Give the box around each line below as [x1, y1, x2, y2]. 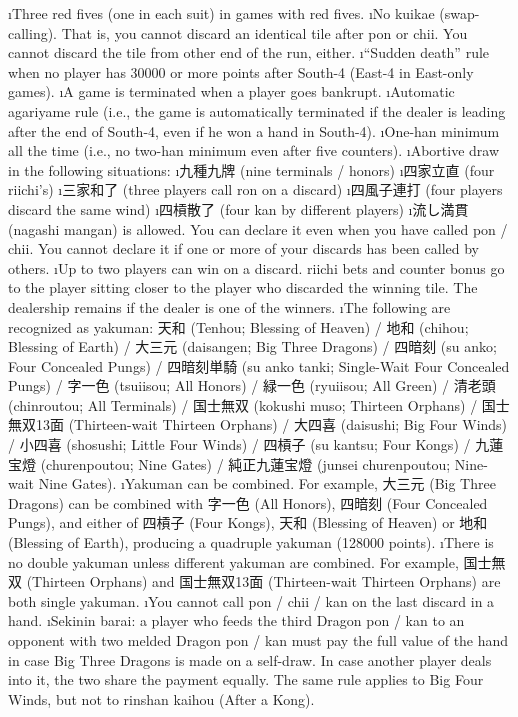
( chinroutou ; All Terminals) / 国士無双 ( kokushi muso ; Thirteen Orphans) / [8, 394, 478, 415]
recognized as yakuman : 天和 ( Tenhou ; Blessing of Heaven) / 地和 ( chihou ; [8, 316, 469, 337]
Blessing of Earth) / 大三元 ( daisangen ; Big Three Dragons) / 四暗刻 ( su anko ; [8, 336, 497, 357]
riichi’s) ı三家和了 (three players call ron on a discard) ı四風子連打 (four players [8, 179, 503, 200]
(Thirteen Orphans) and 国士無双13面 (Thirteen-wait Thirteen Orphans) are [26, 571, 501, 592]
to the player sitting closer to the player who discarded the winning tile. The [8, 277, 478, 298]
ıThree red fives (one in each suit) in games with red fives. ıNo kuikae [8, 3, 435, 23]
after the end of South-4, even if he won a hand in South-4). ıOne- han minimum [8, 120, 500, 141]
